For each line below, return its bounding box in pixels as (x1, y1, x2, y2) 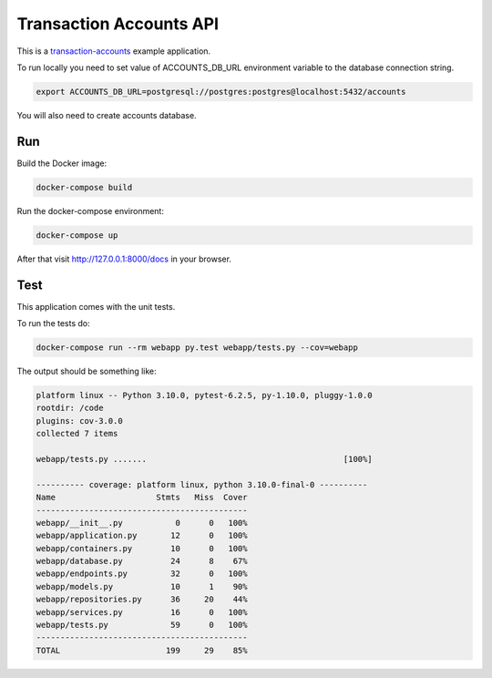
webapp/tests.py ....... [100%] (36, 454, 373, 464)
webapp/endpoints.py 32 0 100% (36, 569, 248, 579)
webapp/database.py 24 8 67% (36, 556, 248, 567)
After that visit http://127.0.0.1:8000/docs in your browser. (16, 253, 232, 264)
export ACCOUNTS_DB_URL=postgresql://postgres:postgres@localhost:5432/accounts (36, 87, 406, 97)
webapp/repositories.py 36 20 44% (36, 594, 248, 605)
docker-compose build (36, 182, 133, 192)
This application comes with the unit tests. (16, 301, 176, 312)
